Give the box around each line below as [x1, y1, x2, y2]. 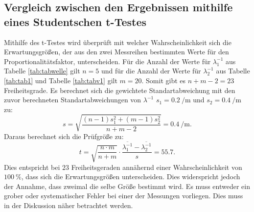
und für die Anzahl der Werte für [101, 66, 201, 76]
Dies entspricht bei [4, 162, 60, 172]
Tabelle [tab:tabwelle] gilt [4, 66, 80, 76]
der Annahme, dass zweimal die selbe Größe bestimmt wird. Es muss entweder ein [4, 181, 250, 191]
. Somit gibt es [141, 75, 186, 85]
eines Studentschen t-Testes [4, 14, 147, 29]
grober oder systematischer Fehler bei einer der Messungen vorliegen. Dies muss [4, 190, 243, 201]
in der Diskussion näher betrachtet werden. [4, 200, 133, 210]
